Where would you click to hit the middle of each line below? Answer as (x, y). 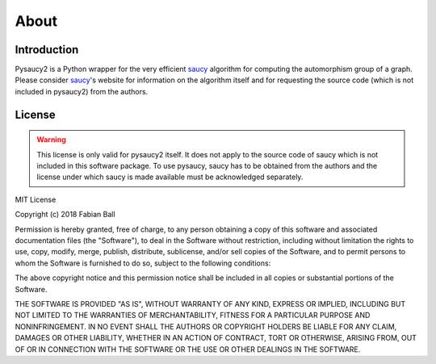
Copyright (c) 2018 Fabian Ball (65, 215)
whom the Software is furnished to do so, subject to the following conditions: (143, 263)
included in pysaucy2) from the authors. (82, 91)
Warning (51, 140)
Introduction (47, 50)
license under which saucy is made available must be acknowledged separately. (170, 177)
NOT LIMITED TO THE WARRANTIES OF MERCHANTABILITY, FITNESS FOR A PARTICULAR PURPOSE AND (193, 316)
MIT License (36, 199)
